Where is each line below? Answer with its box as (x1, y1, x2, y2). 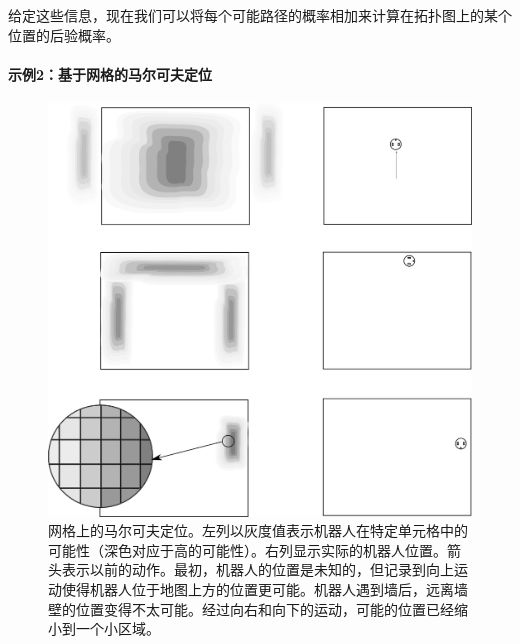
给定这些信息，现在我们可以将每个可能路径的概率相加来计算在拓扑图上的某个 (8, 5, 512, 25)
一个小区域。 (75, 618, 160, 639)
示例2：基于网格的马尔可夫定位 (8, 63, 213, 84)
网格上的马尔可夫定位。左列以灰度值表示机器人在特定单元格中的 (48, 520, 468, 541)
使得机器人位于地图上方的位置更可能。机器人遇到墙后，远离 (61, 579, 454, 599)
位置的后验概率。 (8, 24, 120, 45)
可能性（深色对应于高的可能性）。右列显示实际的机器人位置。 (48, 539, 447, 560)
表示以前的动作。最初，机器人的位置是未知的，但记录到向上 (61, 559, 454, 580)
